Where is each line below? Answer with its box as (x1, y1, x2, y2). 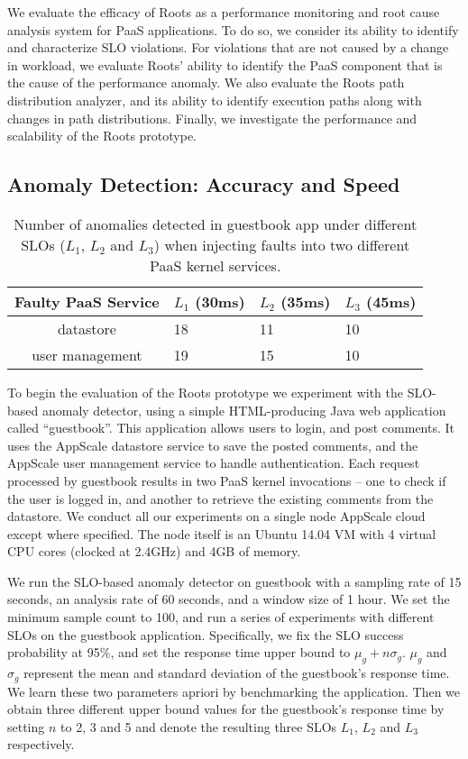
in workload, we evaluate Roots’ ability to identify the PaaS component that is (7, 55, 443, 74)
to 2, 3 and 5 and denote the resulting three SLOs (60, 717, 337, 736)
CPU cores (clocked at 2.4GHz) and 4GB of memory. (7, 542, 301, 561)
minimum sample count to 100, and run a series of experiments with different (7, 608, 435, 626)
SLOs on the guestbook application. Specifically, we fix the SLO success (7, 625, 404, 644)
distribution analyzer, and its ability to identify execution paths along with (7, 90, 422, 109)
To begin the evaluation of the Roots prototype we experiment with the (7, 382, 404, 401)
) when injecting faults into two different (153, 233, 410, 255)
